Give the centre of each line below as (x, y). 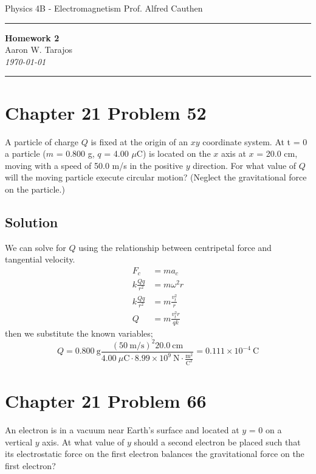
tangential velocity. (40, 259)
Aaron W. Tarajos (39, 50)
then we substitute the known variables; (79, 333)
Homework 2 (32, 37)
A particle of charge (42, 141)
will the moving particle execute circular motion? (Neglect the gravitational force (156, 177)
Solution (32, 222)
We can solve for (36, 247)
